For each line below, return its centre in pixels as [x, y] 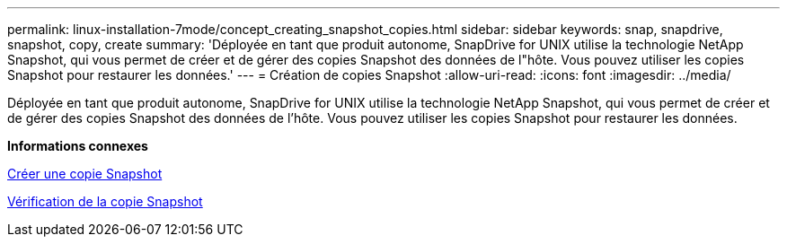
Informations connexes [78, 146]
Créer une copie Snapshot [85, 174]
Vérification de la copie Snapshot [105, 201]
